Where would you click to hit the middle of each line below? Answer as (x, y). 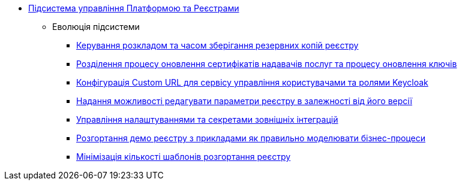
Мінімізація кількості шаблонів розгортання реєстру (184, 157)
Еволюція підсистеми (96, 27)
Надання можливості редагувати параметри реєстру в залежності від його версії (244, 101)
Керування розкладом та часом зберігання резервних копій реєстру (217, 45)
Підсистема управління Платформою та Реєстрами (134, 8)
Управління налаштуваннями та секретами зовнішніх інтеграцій (207, 119)
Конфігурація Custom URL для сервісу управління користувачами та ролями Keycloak (252, 82)
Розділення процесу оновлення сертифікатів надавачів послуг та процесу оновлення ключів (267, 64)
